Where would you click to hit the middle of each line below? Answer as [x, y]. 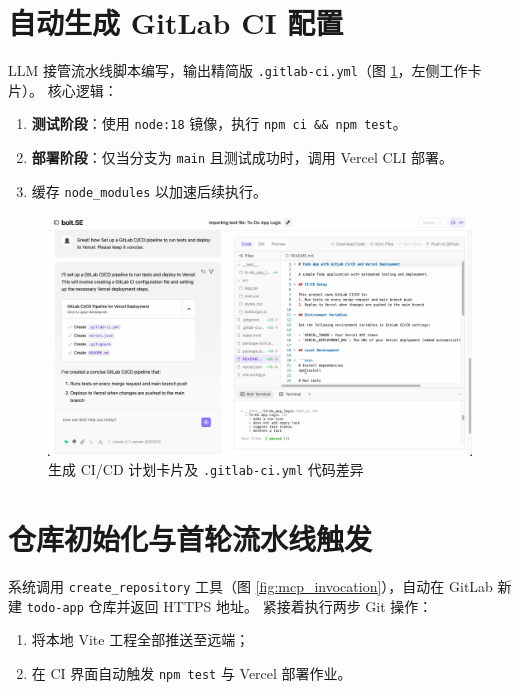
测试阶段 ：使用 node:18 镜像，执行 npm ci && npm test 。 [219, 123]
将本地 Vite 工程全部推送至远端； [140, 639]
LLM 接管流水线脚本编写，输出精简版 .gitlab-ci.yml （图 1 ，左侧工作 [238, 70]
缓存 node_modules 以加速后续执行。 [149, 190]
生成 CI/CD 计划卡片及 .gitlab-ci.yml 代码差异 [206, 469]
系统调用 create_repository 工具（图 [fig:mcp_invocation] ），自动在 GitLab [250, 585]
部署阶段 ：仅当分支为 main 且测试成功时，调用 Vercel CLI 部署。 [242, 157]
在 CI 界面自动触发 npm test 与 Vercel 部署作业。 [191, 672]
